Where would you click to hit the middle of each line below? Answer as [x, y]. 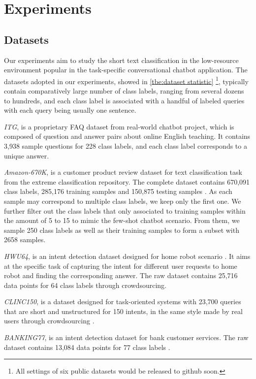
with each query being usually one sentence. [70, 110]
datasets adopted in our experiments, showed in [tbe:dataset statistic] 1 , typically [126, 80]
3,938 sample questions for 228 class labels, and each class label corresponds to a [126, 145]
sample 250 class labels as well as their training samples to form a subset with [122, 230]
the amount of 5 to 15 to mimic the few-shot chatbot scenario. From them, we [122, 220]
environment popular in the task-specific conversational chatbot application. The [126, 70]
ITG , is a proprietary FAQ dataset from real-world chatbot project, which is [119, 126]
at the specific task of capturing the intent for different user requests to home [121, 266]
